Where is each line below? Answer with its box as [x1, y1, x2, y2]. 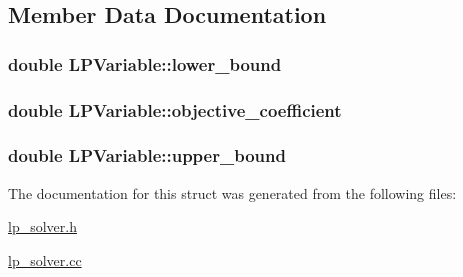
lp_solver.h [8, 216, 77, 237]
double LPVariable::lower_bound [8, 51, 282, 76]
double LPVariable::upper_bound [8, 143, 286, 168]
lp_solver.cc [8, 249, 82, 270]
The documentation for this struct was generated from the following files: [8, 182, 457, 203]
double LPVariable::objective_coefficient [8, 97, 342, 122]
